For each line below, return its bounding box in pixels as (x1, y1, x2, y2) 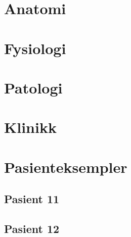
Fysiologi (4, 37, 66, 58)
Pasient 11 (4, 191, 60, 207)
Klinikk (4, 117, 57, 137)
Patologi (4, 77, 63, 98)
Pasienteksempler (4, 156, 127, 177)
